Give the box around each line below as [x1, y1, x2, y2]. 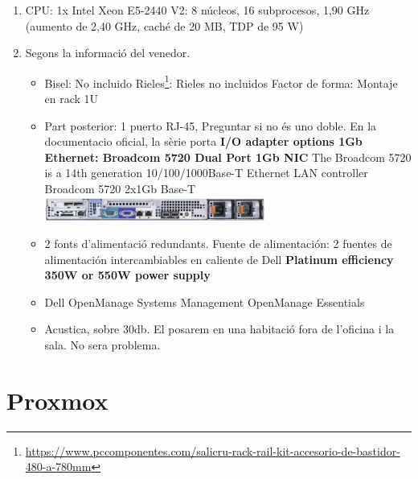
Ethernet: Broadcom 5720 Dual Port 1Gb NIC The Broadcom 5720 [44, 148, 412, 165]
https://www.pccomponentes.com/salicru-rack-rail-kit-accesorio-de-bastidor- [25, 442, 400, 459]
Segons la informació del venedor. [25, 44, 191, 61]
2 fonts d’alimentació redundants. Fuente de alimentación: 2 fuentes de [44, 234, 392, 251]
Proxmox [6, 383, 109, 416]
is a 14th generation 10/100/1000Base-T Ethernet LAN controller [44, 164, 368, 181]
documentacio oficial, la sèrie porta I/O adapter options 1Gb [44, 133, 363, 150]
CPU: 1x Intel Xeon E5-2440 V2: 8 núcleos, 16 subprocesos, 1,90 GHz [25, 2, 370, 18]
